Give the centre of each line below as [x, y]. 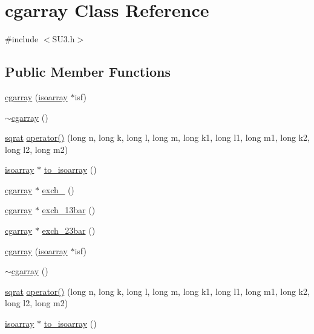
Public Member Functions [88, 72]
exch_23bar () [69, 230]
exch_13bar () [69, 210]
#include [22, 39]
